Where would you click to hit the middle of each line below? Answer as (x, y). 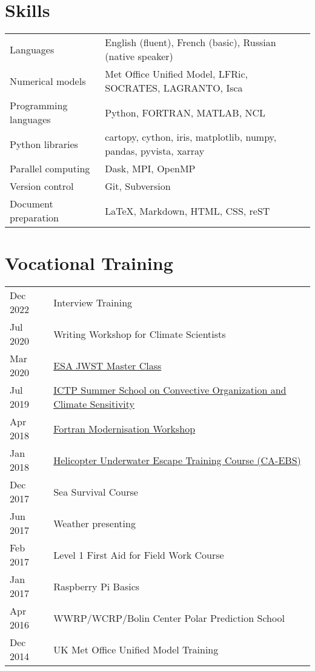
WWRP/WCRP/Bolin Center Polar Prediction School (169, 618)
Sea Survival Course (96, 491)
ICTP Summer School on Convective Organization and (170, 390)
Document (31, 204)
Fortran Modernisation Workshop (124, 428)
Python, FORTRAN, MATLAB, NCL (185, 112)
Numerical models (48, 81)
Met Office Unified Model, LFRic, (177, 74)
